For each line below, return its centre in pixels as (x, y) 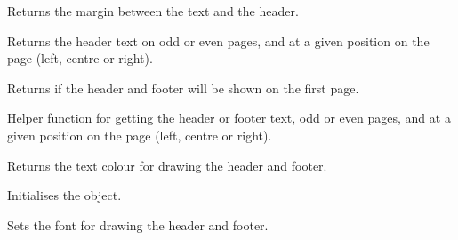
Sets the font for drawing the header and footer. (138, 224)
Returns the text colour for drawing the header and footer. (167, 165)
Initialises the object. (64, 195)
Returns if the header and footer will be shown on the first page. (183, 88)
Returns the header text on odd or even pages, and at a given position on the (218, 40)
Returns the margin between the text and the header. (153, 11)
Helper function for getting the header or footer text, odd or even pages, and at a (229, 118)
